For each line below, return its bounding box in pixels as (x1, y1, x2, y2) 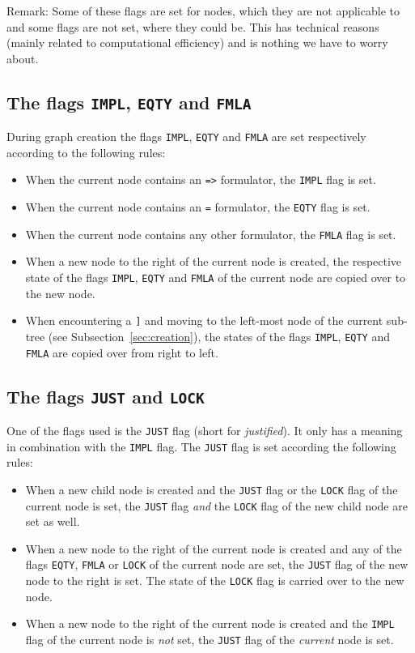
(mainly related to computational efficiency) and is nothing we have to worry (6, 34, 388, 51)
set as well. (25, 513, 80, 530)
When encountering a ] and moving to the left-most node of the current (25, 312, 383, 329)
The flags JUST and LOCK (6, 383, 205, 408)
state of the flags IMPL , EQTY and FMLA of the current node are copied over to (25, 268, 406, 285)
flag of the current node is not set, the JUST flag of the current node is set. (25, 630, 394, 647)
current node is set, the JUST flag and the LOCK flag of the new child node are (25, 497, 408, 514)
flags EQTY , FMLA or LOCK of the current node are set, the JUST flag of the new (25, 556, 409, 573)
